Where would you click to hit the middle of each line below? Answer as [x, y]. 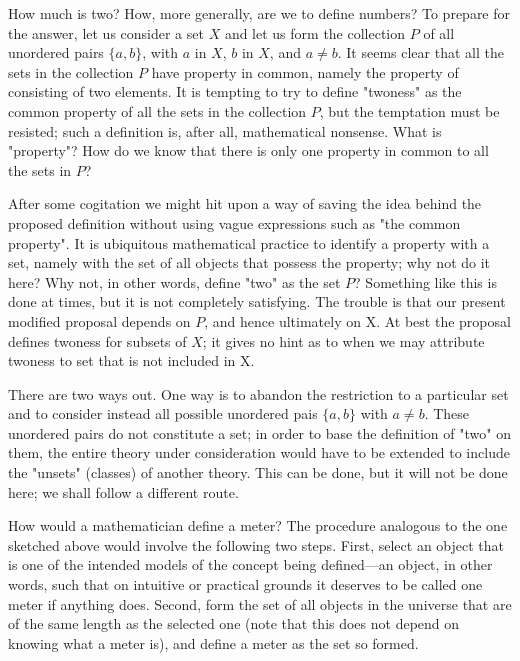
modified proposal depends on [99, 320]
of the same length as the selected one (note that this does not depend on [234, 623]
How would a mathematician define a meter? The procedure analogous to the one [258, 525]
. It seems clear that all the [420, 52]
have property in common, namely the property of [305, 71]
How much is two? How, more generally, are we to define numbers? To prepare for [259, 13]
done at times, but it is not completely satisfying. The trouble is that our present [257, 301]
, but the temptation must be [409, 110]
